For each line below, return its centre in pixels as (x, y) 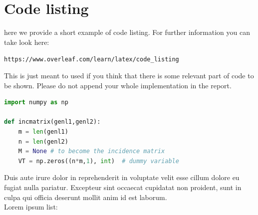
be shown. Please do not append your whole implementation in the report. (118, 85)
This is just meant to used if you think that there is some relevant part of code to (129, 75)
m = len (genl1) (43, 131)
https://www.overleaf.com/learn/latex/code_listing (92, 60)
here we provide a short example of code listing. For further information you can (127, 32)
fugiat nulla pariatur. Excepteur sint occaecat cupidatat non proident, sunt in (123, 187)
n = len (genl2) (43, 141)
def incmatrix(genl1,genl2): (52, 122)
